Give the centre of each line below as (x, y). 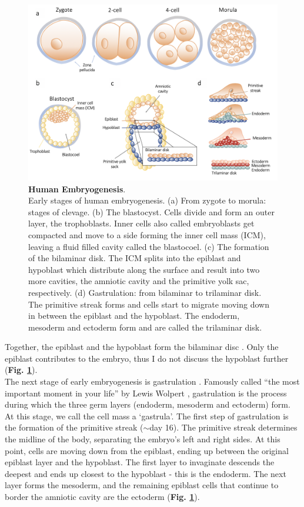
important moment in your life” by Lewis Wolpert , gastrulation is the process (146, 393)
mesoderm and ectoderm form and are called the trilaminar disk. (145, 327)
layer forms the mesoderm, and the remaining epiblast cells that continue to (142, 485)
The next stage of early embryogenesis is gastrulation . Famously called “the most (152, 381)
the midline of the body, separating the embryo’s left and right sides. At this (143, 439)
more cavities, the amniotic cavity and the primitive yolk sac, (139, 281)
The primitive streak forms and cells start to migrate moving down (149, 304)
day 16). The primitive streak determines (223, 427)
